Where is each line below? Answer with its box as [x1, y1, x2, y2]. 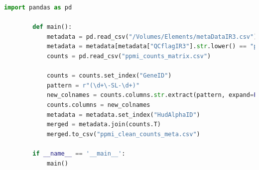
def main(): [32, 23, 72, 31]
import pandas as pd [4, 4, 72, 11]
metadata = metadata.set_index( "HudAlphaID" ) [46, 111, 200, 118]
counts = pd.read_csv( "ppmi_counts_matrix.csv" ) [46, 52, 211, 60]
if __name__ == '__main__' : [32, 150, 126, 157]
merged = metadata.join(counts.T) [46, 121, 161, 128]
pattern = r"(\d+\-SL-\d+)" [46, 82, 140, 89]
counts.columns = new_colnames [46, 101, 150, 108]
